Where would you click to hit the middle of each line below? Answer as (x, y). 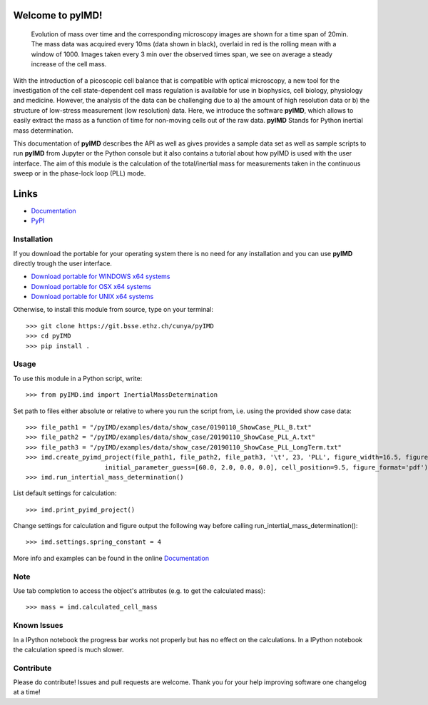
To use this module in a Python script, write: (78, 378)
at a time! (27, 692)
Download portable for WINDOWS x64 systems (101, 277)
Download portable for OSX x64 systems (91, 286)
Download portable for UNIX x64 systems (92, 297)
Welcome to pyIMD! (58, 15)
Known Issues (38, 626)
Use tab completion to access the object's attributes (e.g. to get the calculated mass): (139, 591)
